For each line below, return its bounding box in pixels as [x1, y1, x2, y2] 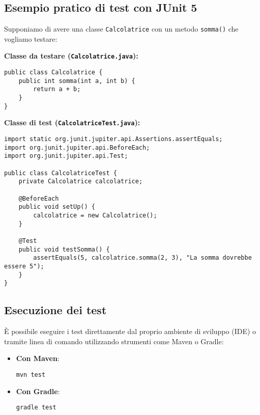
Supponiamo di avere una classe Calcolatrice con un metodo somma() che [4, 23, 239, 34]
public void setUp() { [18, 203, 95, 211]
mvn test [16, 371, 46, 378]
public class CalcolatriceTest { [4, 169, 117, 177]
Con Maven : [16, 353, 60, 364]
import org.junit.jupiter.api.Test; [4, 152, 128, 160]
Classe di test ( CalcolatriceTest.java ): [4, 117, 140, 128]
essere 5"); [4, 262, 44, 270]
